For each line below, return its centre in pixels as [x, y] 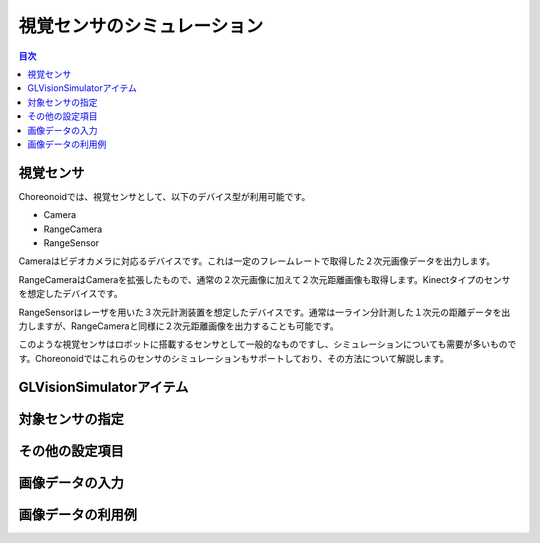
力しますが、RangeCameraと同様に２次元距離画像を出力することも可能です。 [178, 326]
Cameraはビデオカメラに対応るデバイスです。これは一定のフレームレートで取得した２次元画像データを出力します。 [257, 261]
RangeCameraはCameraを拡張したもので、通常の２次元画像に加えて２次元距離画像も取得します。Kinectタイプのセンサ [264, 279]
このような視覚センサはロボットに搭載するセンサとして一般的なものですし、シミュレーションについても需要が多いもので [267, 344]
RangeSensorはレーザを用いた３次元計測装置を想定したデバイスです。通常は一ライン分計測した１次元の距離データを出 [264, 312]
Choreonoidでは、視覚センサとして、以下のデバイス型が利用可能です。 [164, 196]
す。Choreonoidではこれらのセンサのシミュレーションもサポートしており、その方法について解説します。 [233, 358]
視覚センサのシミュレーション [141, 26]
